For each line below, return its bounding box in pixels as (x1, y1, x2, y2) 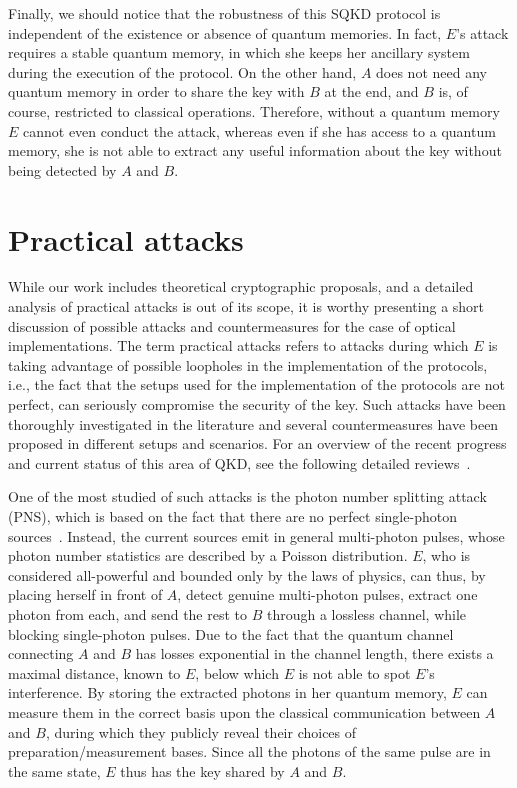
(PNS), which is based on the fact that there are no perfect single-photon (8, 506, 457, 526)
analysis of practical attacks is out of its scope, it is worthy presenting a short (8, 296, 485, 317)
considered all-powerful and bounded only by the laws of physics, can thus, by (8, 564, 486, 585)
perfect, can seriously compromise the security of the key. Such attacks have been (8, 394, 506, 415)
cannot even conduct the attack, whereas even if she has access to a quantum (23, 120, 496, 141)
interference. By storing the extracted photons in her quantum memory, (8, 682, 447, 703)
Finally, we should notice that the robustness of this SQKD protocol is (8, 3, 441, 23)
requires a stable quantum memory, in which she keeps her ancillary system (8, 42, 470, 63)
